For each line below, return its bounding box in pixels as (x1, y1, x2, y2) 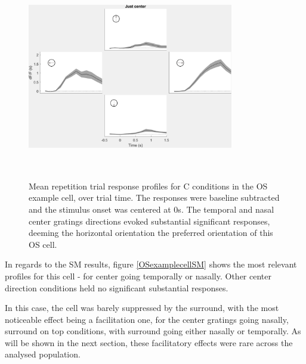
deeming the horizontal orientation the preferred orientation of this (29, 226, 273, 239)
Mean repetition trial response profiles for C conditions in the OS (29, 179, 268, 192)
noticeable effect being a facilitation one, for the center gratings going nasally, (5, 313, 289, 325)
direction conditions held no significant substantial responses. (5, 281, 228, 294)
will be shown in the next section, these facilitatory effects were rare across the (5, 336, 293, 349)
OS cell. (29, 238, 57, 250)
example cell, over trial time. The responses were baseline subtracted (29, 191, 280, 204)
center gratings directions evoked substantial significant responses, (29, 214, 270, 227)
